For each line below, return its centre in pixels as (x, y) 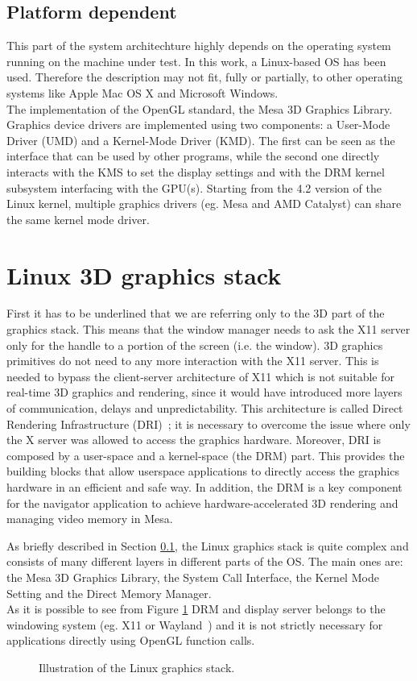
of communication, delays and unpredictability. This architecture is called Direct (205, 408)
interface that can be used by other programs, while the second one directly (193, 156)
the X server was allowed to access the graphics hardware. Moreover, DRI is (194, 440)
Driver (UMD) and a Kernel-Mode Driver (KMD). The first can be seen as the (201, 140)
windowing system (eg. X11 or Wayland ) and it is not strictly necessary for (195, 624)
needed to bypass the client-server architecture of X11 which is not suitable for (200, 376)
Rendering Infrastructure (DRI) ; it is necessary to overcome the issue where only (208, 424)
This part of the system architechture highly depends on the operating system (199, 46)
